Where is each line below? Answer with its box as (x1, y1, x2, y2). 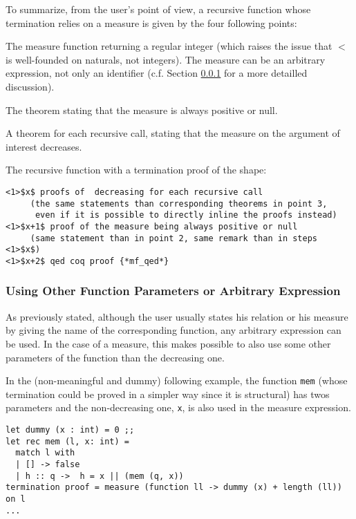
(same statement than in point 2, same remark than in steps (30, 233, 318, 243)
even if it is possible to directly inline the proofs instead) (35, 210, 337, 220)
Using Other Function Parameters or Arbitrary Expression (6, 282, 341, 299)
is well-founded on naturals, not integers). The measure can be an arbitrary (6, 52, 326, 66)
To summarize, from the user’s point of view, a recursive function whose (6, 2, 311, 16)
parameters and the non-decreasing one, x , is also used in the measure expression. (6, 400, 351, 415)
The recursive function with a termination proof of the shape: (6, 162, 267, 177)
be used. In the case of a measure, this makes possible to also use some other (6, 336, 331, 350)
